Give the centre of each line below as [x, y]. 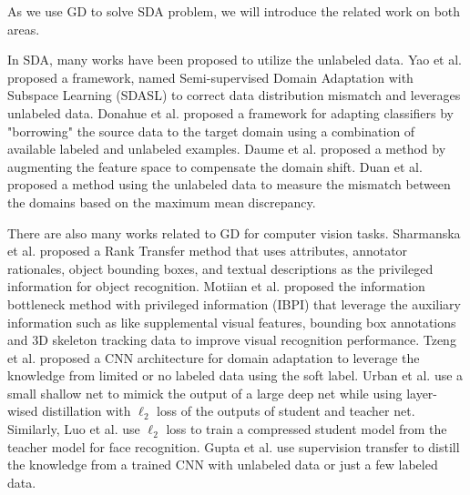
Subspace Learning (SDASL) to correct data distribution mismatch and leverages [234, 95]
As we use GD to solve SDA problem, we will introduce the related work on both [234, 11]
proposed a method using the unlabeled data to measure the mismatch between [229, 184]
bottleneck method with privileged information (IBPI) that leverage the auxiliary [234, 303]
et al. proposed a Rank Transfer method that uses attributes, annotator [208, 251]
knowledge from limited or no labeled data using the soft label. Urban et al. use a [235, 375]
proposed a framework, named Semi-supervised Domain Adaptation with [210, 77]
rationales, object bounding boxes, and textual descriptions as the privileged [220, 268]
